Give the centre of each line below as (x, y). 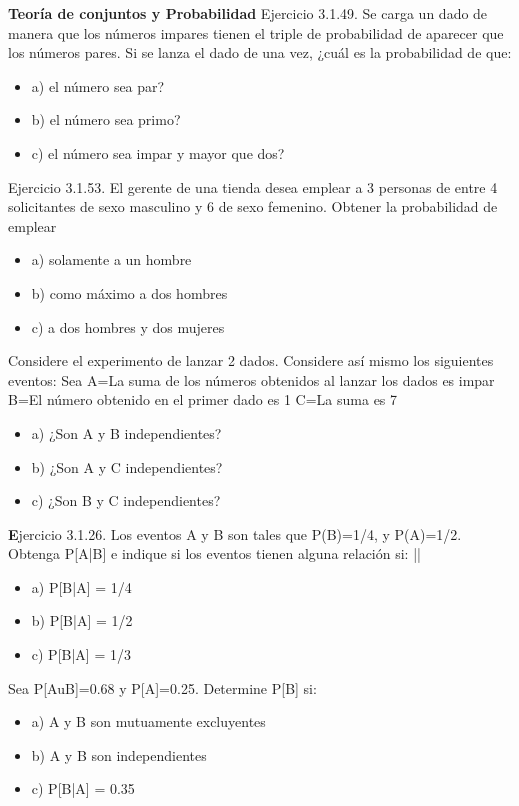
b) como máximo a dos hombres (129, 292)
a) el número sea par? (98, 85)
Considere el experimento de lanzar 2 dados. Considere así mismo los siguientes (251, 360)
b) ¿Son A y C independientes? (127, 466)
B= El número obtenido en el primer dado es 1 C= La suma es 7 (203, 399)
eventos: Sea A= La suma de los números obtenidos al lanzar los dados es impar (251, 379)
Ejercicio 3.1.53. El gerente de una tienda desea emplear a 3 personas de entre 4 (253, 186)
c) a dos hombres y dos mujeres (128, 326)
